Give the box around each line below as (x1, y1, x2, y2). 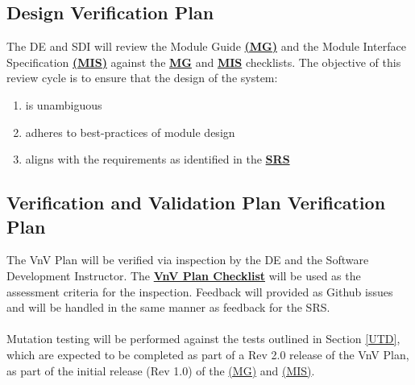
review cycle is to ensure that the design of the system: (6, 69, 278, 86)
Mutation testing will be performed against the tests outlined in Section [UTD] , (6, 330, 400, 347)
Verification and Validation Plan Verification (6, 190, 386, 215)
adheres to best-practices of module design (25, 123, 235, 140)
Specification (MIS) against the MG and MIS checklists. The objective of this (6, 53, 401, 70)
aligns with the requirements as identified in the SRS (25, 151, 290, 168)
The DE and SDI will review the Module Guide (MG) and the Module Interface (6, 38, 406, 55)
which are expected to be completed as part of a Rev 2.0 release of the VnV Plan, (6, 346, 409, 362)
